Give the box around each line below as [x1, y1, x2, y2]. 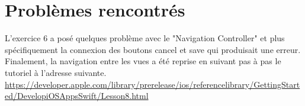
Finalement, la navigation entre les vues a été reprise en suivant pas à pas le [5, 55, 281, 67]
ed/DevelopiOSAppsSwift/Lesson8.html [5, 90, 149, 102]
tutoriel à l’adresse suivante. [5, 66, 107, 78]
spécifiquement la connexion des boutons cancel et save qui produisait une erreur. [5, 43, 301, 55]
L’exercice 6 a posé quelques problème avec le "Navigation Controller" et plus [5, 32, 285, 44]
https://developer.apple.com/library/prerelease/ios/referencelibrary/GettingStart [5, 78, 300, 90]
